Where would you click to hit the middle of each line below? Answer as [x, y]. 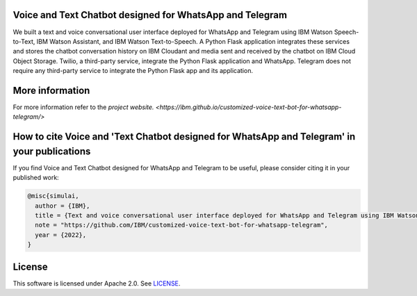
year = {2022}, [61, 235]
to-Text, [24, 41]
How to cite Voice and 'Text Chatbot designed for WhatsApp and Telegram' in [184, 137]
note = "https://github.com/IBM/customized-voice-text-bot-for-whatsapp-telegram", [181, 225]
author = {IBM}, [63, 206]
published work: [36, 178]
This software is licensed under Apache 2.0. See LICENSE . [97, 283]
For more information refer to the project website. [83, 107]
